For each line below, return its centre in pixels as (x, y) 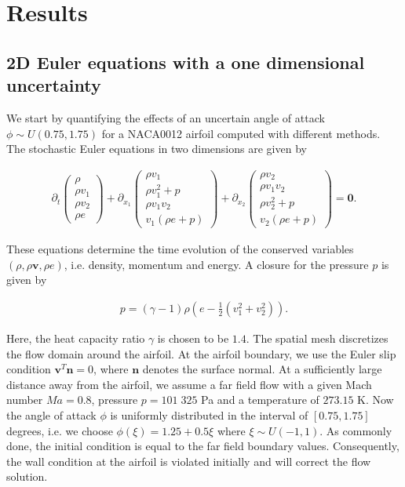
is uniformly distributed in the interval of (209, 414)
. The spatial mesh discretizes (317, 338)
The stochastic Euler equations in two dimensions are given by (157, 149)
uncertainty (54, 85)
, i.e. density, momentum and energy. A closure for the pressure (216, 264)
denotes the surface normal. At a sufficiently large (262, 369)
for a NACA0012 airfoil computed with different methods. (241, 133)
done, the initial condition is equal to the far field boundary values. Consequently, (203, 446)
